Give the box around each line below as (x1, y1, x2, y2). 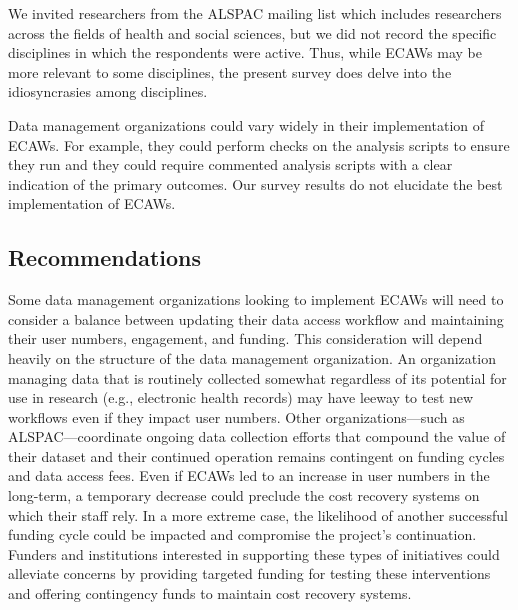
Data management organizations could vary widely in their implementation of (8, 114, 485, 135)
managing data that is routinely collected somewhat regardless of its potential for (8, 367, 507, 388)
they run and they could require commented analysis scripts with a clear (8, 154, 453, 175)
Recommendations (8, 242, 201, 273)
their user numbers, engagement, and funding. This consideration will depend (8, 328, 483, 349)
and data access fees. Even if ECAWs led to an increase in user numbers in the (8, 465, 490, 486)
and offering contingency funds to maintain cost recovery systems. (8, 583, 412, 604)
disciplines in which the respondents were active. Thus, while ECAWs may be (8, 42, 482, 63)
